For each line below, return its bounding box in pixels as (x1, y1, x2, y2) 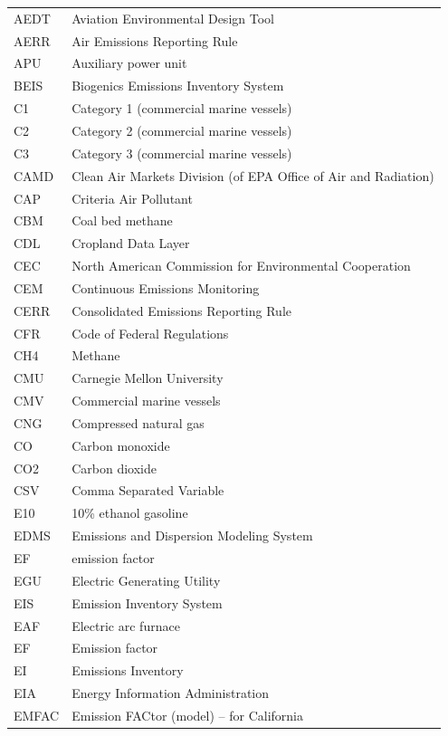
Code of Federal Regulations (71, 323, 229, 342)
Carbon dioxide (71, 458, 157, 477)
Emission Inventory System (71, 593, 223, 612)
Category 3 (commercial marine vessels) (71, 143, 292, 162)
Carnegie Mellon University (71, 368, 224, 387)
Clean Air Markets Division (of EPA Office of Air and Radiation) (71, 166, 434, 185)
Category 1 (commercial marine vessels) (71, 99, 292, 118)
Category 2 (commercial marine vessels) (71, 120, 292, 139)
